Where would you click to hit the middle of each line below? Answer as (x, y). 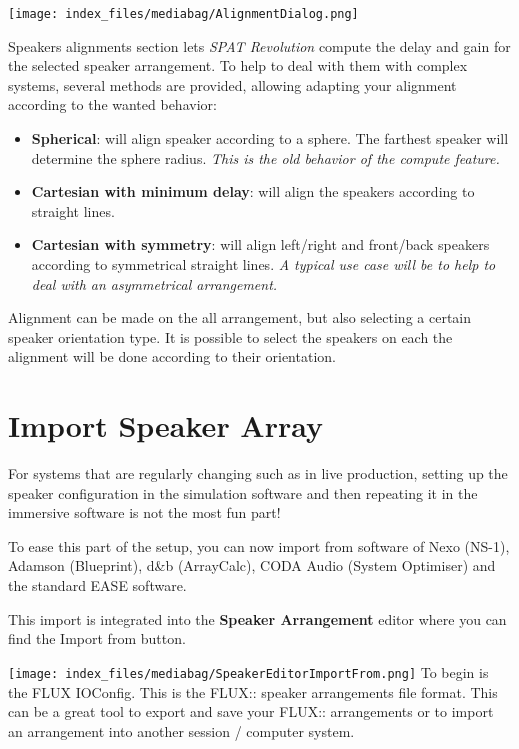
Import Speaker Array (166, 425)
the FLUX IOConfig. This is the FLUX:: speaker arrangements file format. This (253, 691)
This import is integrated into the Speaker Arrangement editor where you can (257, 618)
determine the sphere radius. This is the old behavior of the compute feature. (265, 157)
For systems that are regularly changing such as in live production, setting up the (258, 473)
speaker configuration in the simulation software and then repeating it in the (243, 492)
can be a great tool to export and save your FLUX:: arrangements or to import (251, 711)
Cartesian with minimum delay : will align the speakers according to (253, 191)
